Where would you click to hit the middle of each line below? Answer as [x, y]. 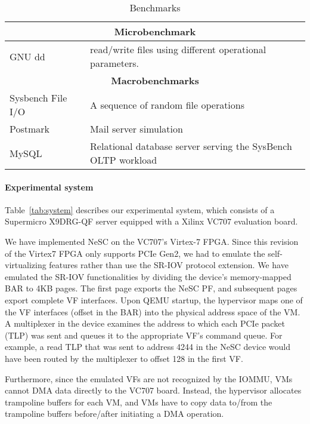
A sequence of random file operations [168, 105]
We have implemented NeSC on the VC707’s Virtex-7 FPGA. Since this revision [152, 241]
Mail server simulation [137, 129]
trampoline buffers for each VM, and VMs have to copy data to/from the [139, 402]
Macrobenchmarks [155, 80]
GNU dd [27, 56]
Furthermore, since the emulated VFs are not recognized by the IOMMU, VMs [149, 378]
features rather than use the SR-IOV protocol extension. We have [169, 265]
